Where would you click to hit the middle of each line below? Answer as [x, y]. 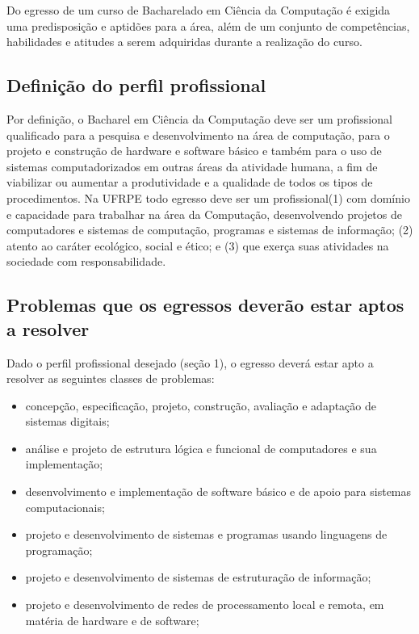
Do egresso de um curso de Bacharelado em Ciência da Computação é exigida [199, 10]
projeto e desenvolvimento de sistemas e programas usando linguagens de [206, 534]
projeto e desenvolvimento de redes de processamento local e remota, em [205, 605]
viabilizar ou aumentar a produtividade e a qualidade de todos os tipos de [190, 182]
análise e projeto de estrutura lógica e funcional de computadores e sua [201, 448]
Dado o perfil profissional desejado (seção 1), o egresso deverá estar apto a [190, 362]
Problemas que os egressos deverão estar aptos [205, 305]
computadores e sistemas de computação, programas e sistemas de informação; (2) [210, 230]
